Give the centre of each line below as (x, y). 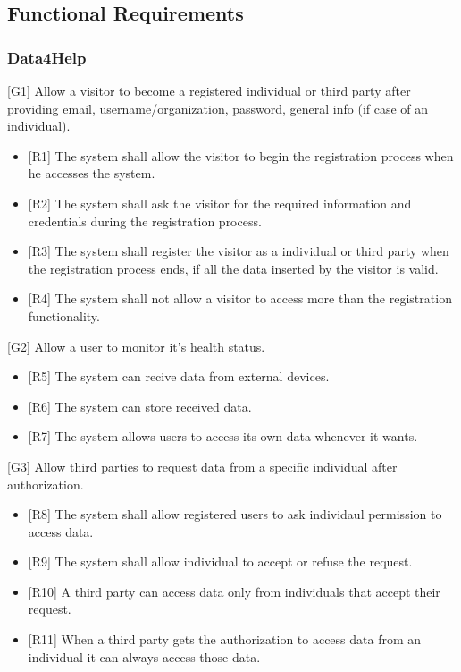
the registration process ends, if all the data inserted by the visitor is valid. (233, 268)
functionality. (64, 315)
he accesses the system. (92, 173)
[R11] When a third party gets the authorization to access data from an (225, 639)
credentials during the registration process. (145, 221)
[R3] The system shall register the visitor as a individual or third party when (239, 251)
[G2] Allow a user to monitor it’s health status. (136, 346)
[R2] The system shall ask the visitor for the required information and (220, 203)
